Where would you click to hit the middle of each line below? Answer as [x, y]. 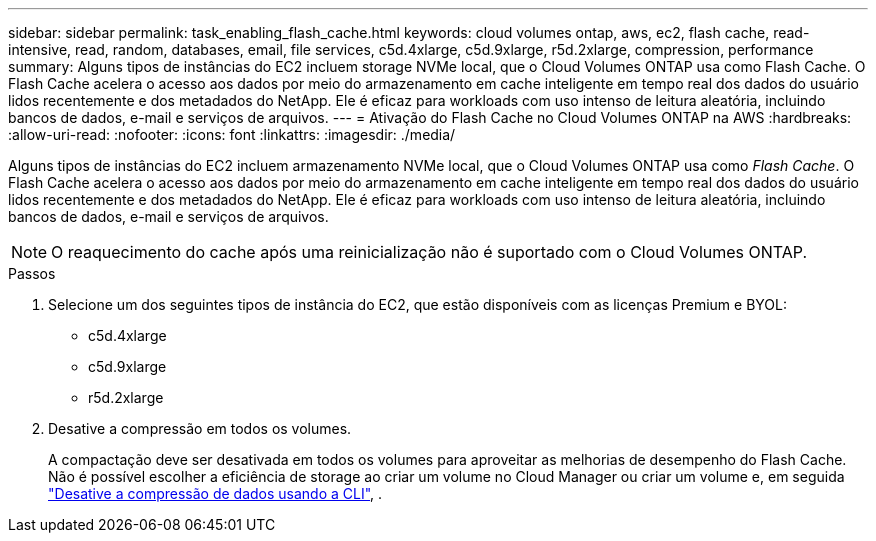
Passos [32, 273]
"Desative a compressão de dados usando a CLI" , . [215, 493]
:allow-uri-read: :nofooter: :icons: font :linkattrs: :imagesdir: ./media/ [232, 134]
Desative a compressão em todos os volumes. [200, 428]
